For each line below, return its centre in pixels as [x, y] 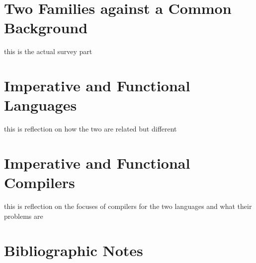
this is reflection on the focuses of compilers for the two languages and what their [128, 206]
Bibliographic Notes [74, 250]
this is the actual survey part [48, 51]
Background [46, 28]
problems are [24, 216]
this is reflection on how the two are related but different [90, 129]
